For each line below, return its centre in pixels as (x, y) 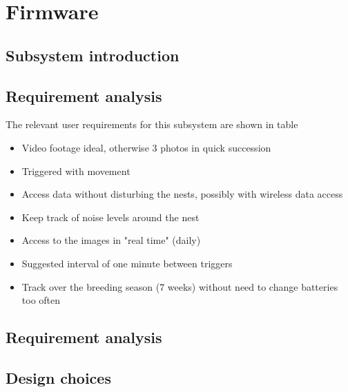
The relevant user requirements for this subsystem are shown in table (152, 124)
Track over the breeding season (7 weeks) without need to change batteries (180, 286)
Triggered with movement (76, 171)
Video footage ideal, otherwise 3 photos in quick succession (146, 147)
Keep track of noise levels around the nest (110, 217)
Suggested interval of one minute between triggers (127, 263)
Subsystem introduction (93, 55)
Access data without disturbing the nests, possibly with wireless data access (182, 194)
